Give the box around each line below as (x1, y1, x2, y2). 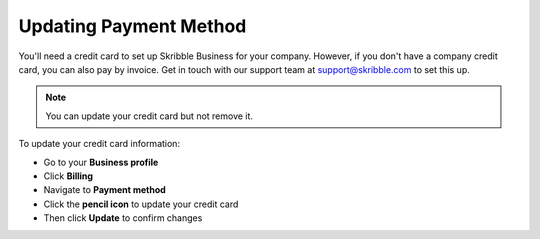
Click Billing (43, 170, 94, 182)
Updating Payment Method (18, 15, 247, 37)
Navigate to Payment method (43, 184, 167, 196)
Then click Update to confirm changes (43, 212, 203, 224)
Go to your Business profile (43, 156, 159, 168)
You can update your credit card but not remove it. (45, 110, 254, 122)
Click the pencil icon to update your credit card (43, 198, 239, 210)
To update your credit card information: (18, 138, 180, 150)
